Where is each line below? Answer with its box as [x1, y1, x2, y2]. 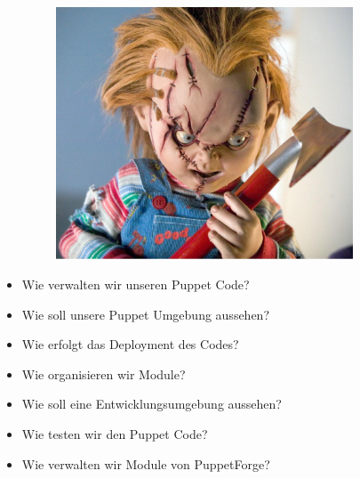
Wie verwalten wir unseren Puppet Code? [21, 275, 250, 294]
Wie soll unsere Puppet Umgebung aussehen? [21, 304, 270, 323]
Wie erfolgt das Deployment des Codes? [21, 335, 239, 353]
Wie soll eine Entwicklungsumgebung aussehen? [21, 394, 282, 413]
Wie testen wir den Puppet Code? [21, 425, 208, 443]
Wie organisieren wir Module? [21, 364, 186, 383]
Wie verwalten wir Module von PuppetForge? [21, 454, 270, 473]
